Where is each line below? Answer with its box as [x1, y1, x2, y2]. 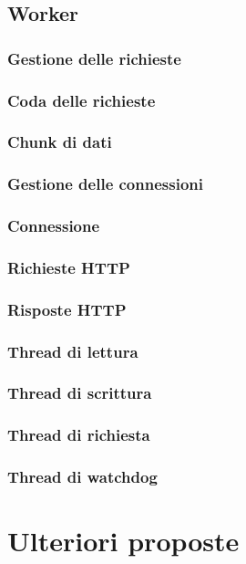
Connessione [7, 214, 100, 237]
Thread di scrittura [7, 381, 152, 404]
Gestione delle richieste [7, 47, 181, 69]
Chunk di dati [7, 131, 112, 153]
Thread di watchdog [7, 465, 158, 488]
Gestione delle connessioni [7, 172, 203, 195]
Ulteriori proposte [7, 522, 240, 559]
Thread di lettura [7, 339, 138, 362]
